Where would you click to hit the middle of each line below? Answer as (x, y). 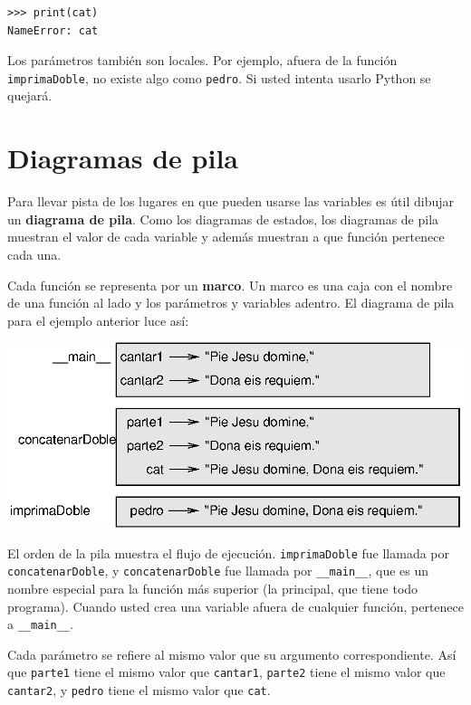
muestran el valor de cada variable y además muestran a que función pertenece (226, 237)
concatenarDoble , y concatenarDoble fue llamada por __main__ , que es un (218, 571)
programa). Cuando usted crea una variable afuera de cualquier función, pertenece (235, 606)
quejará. (30, 95)
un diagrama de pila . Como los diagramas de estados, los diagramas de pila (223, 219)
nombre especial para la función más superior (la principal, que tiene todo (213, 588)
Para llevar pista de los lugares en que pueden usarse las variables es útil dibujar (231, 201)
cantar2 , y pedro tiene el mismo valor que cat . (139, 690)
